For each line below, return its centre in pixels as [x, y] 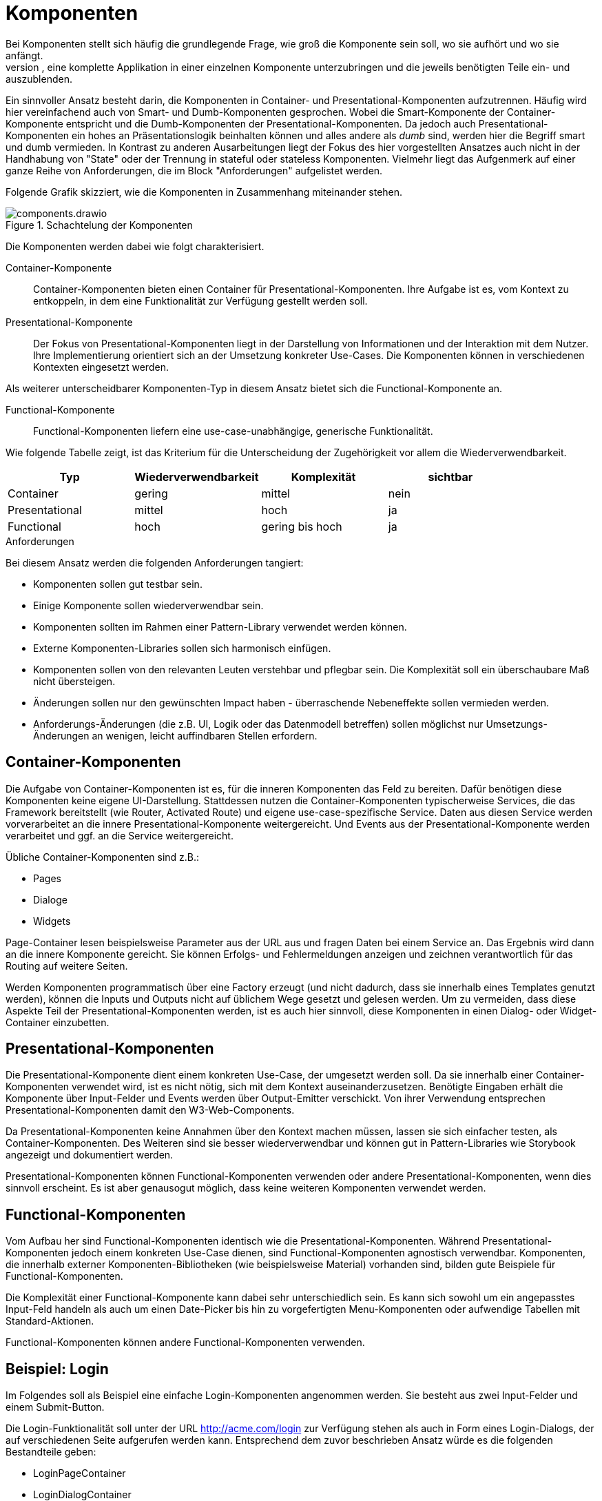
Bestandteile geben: [51, 1452]
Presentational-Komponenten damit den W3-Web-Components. [150, 1110]
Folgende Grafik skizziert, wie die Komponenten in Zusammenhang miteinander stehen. [204, 192]
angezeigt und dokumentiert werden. [90, 1155]
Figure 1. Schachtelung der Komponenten [99, 225]
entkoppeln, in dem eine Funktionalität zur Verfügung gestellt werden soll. [200, 300]
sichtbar [450, 477]
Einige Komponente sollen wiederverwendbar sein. [148, 605]
